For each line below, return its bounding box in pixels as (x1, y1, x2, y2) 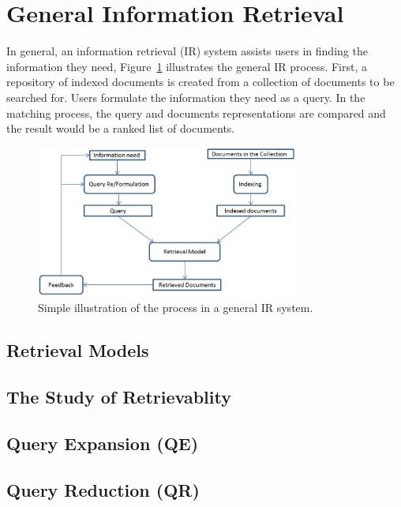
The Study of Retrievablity (6, 385, 231, 409)
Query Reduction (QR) (6, 477, 200, 501)
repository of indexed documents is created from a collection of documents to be (6, 73, 395, 90)
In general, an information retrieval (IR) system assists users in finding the (6, 43, 368, 59)
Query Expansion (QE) (6, 430, 199, 455)
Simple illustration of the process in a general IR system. (38, 299, 313, 316)
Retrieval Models (6, 338, 149, 362)
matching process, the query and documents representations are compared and (6, 104, 386, 121)
